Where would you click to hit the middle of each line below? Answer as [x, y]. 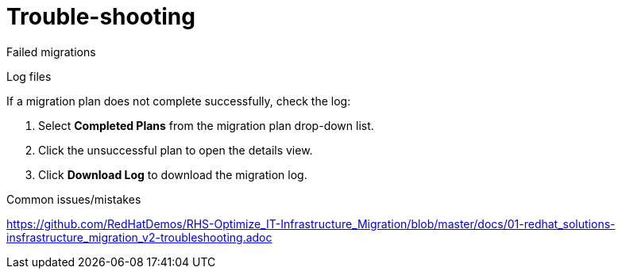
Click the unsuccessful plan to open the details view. [176, 150]
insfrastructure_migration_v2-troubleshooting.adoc [139, 237]
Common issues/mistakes [74, 199]
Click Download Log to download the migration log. [173, 174]
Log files [29, 76]
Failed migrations [51, 52]
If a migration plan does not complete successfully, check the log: [179, 101]
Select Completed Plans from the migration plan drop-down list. [206, 125]
